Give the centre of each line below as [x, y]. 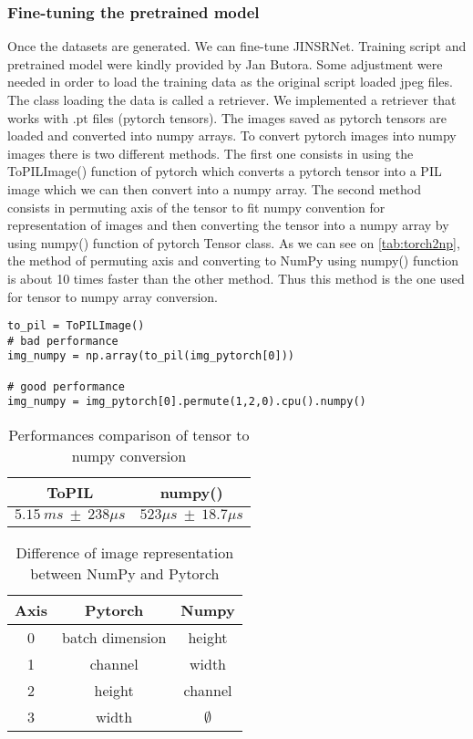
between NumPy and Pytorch [125, 574]
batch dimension [114, 638]
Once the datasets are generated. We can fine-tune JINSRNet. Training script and [237, 46]
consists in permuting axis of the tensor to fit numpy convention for [196, 207]
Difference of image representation [125, 553]
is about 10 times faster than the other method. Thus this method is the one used [236, 278]
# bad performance [63, 341]
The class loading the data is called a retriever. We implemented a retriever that [232, 99]
